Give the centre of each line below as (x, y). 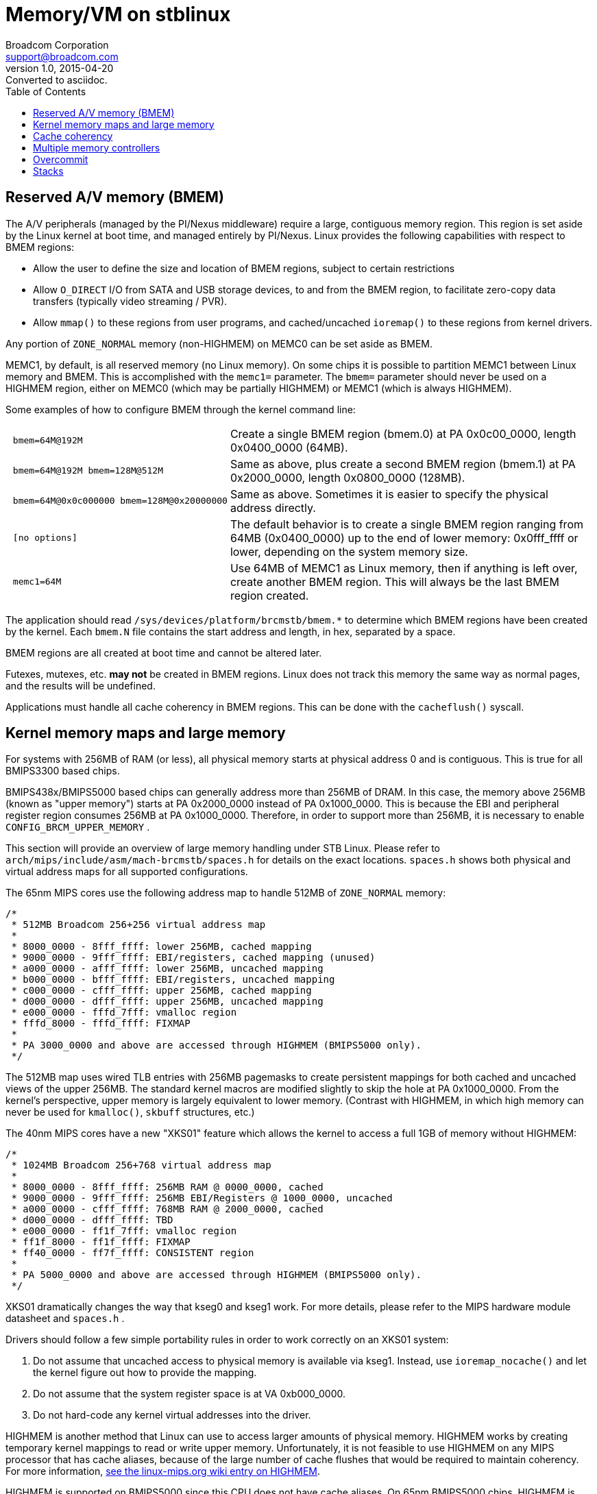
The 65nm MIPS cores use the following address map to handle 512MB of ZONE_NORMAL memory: (226, 893)
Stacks (48, 171)
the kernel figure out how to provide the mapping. (145, 1373)
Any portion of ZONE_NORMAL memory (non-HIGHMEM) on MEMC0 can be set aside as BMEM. (219, 343)
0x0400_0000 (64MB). (289, 447)
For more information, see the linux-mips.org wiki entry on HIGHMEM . (163, 1471)
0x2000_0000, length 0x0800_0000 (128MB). (348, 477)
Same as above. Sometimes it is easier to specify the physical (389, 494)
